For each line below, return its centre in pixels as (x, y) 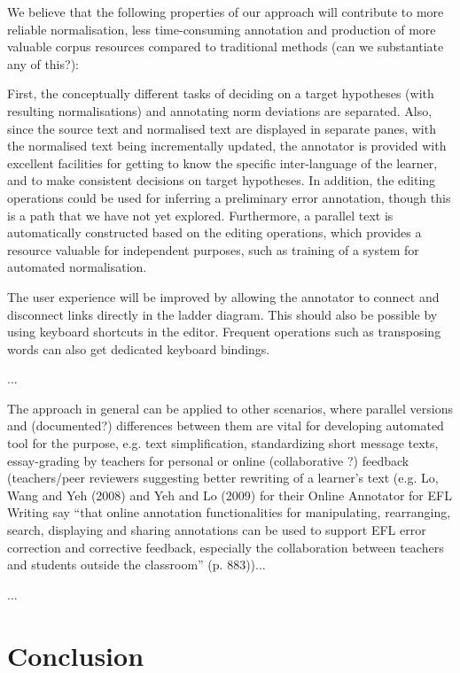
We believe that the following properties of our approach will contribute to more (226, 12)
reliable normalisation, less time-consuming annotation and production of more (222, 29)
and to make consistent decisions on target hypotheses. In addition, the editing (222, 180)
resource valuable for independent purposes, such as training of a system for (213, 249)
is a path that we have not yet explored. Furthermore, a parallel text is (200, 215)
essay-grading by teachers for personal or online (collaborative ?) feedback (208, 460)
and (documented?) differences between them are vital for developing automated (226, 425)
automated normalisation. (77, 267)
